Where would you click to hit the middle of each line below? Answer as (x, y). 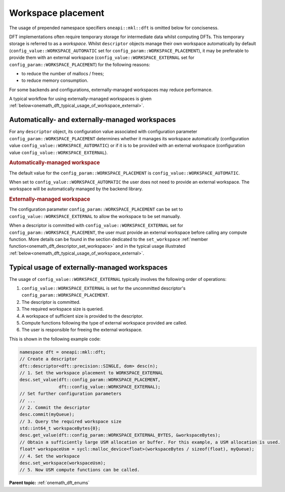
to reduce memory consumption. (55, 81)
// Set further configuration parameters (71, 394)
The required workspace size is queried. (63, 309)
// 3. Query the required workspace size (71, 421)
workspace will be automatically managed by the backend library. (76, 189)
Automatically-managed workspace (54, 163)
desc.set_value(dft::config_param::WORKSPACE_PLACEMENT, (90, 380)
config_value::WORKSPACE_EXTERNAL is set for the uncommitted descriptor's (103, 288)
